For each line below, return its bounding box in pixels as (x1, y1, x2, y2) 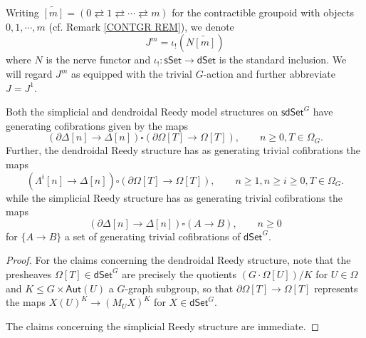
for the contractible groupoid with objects (172, 5, 355, 20)
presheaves (6, 266, 52, 281)
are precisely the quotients (122, 266, 237, 281)
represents (314, 280, 358, 295)
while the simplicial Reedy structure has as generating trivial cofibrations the (6, 190, 343, 205)
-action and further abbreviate (203, 66, 335, 81)
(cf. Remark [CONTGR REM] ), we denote (48, 19, 234, 34)
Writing (6, 5, 39, 20)
